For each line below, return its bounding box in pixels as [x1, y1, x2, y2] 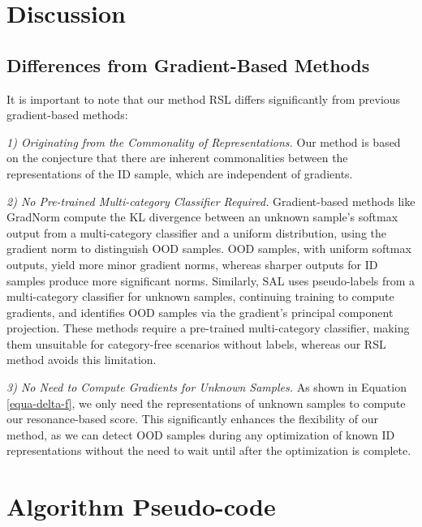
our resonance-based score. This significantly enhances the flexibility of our [6, 410, 378, 427]
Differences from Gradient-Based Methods [6, 52, 370, 77]
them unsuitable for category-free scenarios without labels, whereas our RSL [6, 335, 386, 352]
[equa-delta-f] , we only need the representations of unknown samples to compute [6, 394, 406, 411]
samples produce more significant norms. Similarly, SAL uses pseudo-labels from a [6, 272, 416, 289]
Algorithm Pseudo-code [6, 490, 276, 523]
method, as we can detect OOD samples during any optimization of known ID [6, 426, 395, 443]
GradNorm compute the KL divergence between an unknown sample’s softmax [6, 208, 398, 225]
